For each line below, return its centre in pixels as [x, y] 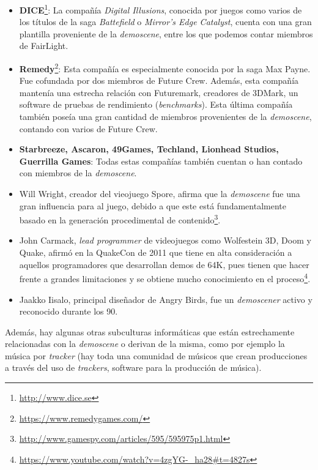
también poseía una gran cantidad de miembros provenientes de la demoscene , [165, 117]
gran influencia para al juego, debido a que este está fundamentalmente [153, 205]
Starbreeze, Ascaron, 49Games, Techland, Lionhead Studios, [149, 149]
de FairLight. [44, 46]
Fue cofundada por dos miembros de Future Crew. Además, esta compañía [159, 80]
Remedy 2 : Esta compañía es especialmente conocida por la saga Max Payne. [165, 68]
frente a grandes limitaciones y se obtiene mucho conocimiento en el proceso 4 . [165, 278]
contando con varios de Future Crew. [88, 128]
